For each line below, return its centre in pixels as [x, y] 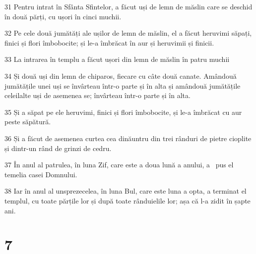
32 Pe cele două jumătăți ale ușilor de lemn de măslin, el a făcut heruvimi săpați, [128, 33]
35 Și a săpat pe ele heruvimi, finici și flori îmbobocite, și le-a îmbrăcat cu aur [123, 112]
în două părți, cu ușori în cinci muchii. [63, 16]
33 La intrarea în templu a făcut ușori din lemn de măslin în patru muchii [117, 59]
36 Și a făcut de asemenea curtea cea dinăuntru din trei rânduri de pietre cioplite [128, 138]
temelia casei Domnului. [41, 174]
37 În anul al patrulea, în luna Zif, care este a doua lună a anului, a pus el [119, 165]
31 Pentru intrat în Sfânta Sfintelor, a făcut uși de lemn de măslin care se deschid [128, 6]
